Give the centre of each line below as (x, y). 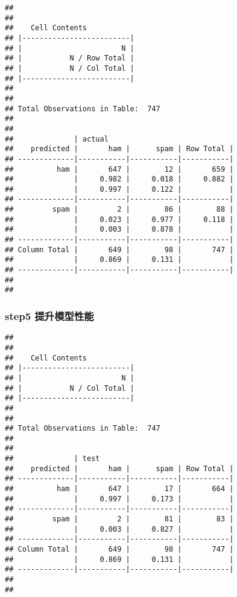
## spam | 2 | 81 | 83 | (119, 519)
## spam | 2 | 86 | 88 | (119, 210)
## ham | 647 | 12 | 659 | (119, 169)
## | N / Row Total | (70, 58)
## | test (52, 459)
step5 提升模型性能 (49, 315)
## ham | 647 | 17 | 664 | (119, 489)
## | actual (57, 139)
